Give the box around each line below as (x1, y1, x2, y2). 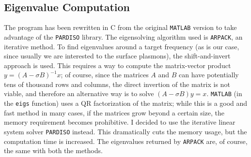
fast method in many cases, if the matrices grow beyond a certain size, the (4, 107, 225, 117)
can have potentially (179, 70, 239, 80)
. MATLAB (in (206, 88, 242, 99)
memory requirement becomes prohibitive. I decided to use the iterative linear (4, 117, 235, 127)
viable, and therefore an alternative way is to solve (4, 88, 154, 99)
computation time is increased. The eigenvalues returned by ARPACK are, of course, (4, 136, 248, 146)
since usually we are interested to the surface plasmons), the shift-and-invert (4, 51, 231, 61)
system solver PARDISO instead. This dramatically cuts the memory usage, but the (4, 126, 247, 136)
